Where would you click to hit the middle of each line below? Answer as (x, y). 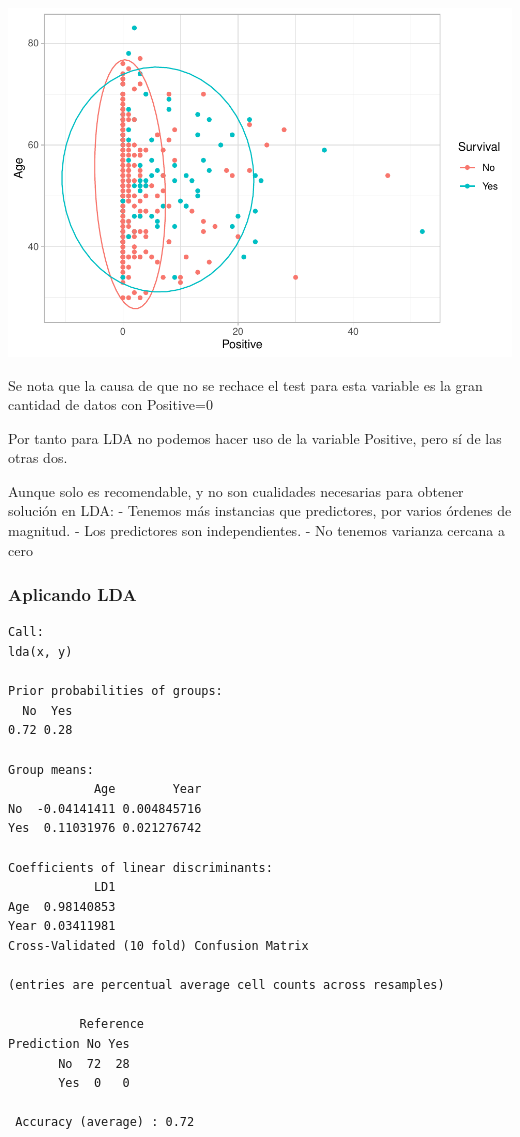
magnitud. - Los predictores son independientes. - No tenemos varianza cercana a (256, 530)
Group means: (51, 769)
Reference (112, 1024)
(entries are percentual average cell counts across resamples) (226, 985)
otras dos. (38, 457)
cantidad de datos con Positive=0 (110, 404)
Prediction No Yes (69, 1043)
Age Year (147, 789)
